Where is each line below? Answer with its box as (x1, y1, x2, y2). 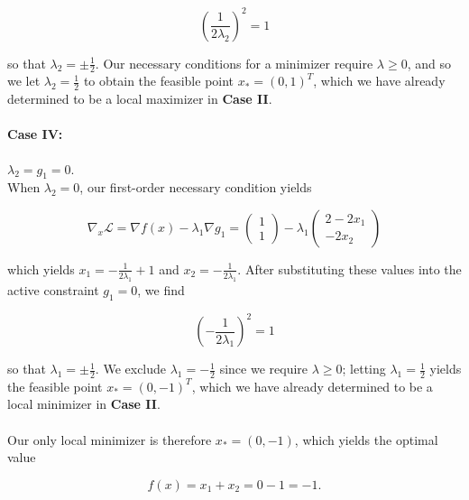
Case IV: (7, 125, 63, 144)
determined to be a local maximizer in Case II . (7, 89, 272, 108)
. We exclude (95, 359, 167, 378)
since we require (219, 359, 308, 378)
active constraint (7, 280, 99, 299)
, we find (137, 280, 185, 299)
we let (7, 71, 41, 90)
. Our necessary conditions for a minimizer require (95, 53, 373, 72)
